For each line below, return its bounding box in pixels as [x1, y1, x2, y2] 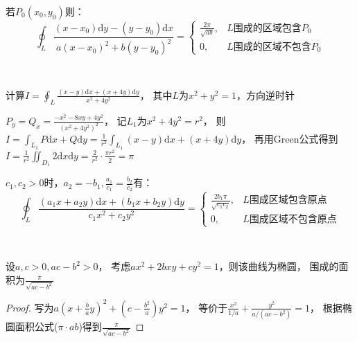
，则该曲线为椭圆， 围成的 [218, 259, 339, 273]
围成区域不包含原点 [249, 215, 337, 225]
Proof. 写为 [6, 300, 54, 314]
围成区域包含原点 [249, 195, 327, 206]
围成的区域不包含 [233, 42, 311, 52]
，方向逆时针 [236, 87, 295, 102]
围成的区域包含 [233, 23, 302, 33]
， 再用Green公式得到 [241, 131, 338, 145]
